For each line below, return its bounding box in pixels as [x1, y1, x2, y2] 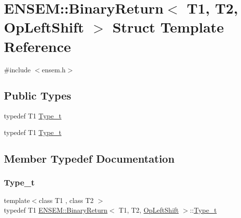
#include [4, 64, 31, 74]
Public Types [4, 88, 72, 103]
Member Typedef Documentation [4, 151, 175, 166]
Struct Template [112, 17, 224, 37]
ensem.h [42, 64, 66, 74]
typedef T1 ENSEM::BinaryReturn [4, 205, 108, 215]
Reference [4, 36, 71, 56]
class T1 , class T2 [39, 195, 94, 205]
